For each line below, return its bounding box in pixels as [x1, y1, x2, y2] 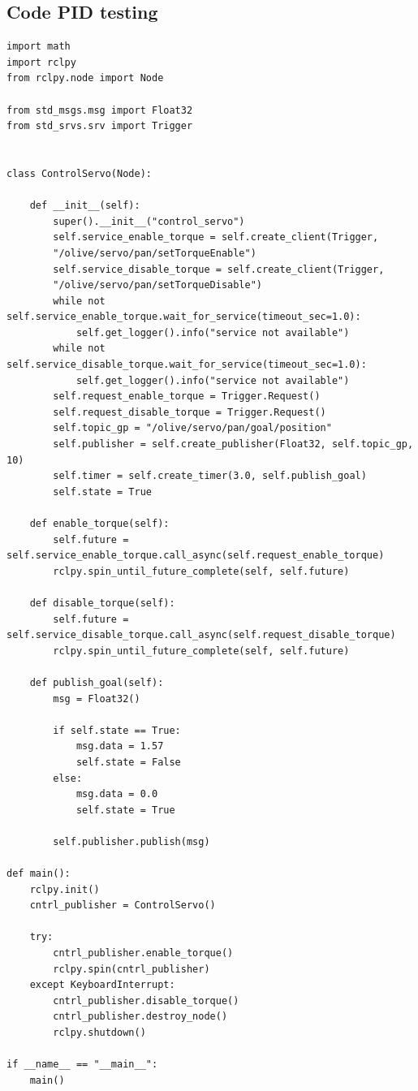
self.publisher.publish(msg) [53, 835, 210, 847]
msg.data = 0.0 [75, 788, 158, 800]
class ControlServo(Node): [6, 167, 152, 179]
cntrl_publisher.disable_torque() [53, 994, 239, 1007]
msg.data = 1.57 [75, 740, 164, 752]
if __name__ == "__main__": [6, 1059, 158, 1071]
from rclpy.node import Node [6, 72, 164, 84]
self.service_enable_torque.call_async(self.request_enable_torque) [6, 550, 385, 562]
